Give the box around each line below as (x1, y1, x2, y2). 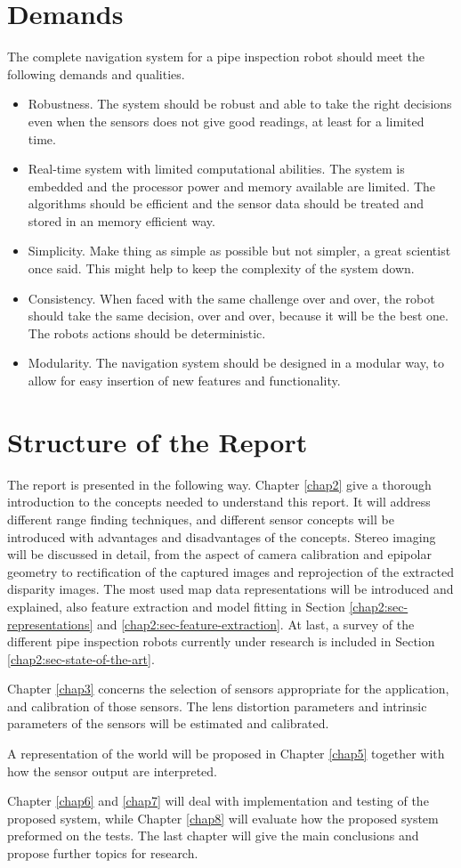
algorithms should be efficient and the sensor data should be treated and (28, 194, 425, 213)
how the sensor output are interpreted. (7, 761, 217, 780)
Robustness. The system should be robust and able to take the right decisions (28, 94, 452, 113)
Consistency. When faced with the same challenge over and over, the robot (28, 288, 435, 307)
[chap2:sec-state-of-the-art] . (7, 649, 155, 668)
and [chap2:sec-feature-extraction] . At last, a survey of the (96, 614, 415, 633)
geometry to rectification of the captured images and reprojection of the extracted (7, 562, 454, 580)
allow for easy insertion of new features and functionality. (28, 371, 341, 390)
